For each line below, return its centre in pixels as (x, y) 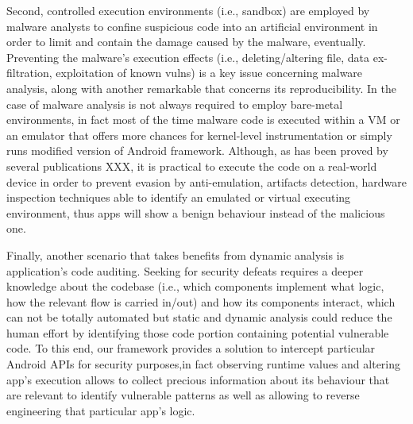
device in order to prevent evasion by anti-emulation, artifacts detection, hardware (206, 181)
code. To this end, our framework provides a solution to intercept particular (191, 348)
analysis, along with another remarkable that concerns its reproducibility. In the (201, 88)
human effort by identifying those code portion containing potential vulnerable (198, 332)
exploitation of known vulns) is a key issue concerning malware (209, 73)
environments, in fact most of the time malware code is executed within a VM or (203, 119)
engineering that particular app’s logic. (101, 410)
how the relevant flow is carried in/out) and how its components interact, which (201, 301)
